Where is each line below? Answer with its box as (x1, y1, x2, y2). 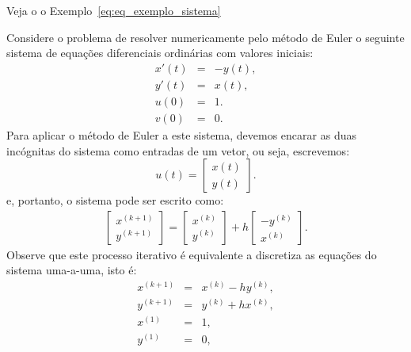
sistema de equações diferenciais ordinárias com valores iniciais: (6, 44, 314, 61)
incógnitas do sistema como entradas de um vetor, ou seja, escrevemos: (6, 142, 350, 159)
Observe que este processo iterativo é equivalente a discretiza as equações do (6, 246, 377, 262)
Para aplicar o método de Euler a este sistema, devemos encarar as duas (6, 126, 356, 143)
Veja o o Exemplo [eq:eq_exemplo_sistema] (6, 2, 221, 18)
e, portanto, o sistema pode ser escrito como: (6, 192, 224, 209)
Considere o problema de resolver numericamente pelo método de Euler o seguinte (6, 29, 405, 45)
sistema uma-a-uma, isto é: (6, 262, 137, 278)
